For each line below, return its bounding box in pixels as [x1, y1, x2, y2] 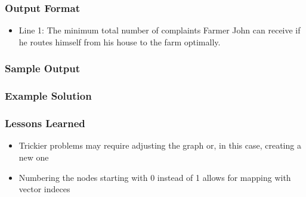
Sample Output [5, 61, 80, 76]
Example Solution [5, 88, 92, 103]
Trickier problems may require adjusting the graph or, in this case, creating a [18, 139, 301, 152]
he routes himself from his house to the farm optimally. [18, 35, 221, 48]
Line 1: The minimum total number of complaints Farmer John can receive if [18, 24, 301, 36]
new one [18, 150, 49, 163]
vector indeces [18, 183, 70, 195]
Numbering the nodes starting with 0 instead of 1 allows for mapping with [18, 171, 291, 183]
